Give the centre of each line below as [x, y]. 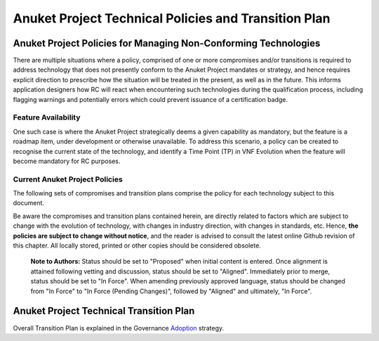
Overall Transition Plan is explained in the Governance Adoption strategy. [119, 328]
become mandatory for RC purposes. [67, 161]
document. [29, 203]
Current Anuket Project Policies [68, 179]
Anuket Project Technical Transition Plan [104, 311]
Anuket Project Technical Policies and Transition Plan [172, 18]
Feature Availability [47, 117]
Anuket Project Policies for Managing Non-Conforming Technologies [167, 43]
